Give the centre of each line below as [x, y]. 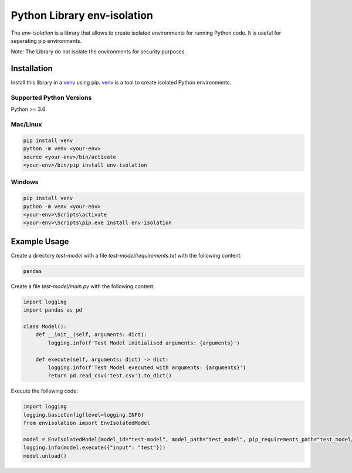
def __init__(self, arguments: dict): [91, 335]
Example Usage [40, 241]
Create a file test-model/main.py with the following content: [83, 286]
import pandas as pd [53, 310]
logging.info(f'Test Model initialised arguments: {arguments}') [144, 343]
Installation [32, 68]
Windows [25, 182]
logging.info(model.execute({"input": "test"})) [94, 448]
